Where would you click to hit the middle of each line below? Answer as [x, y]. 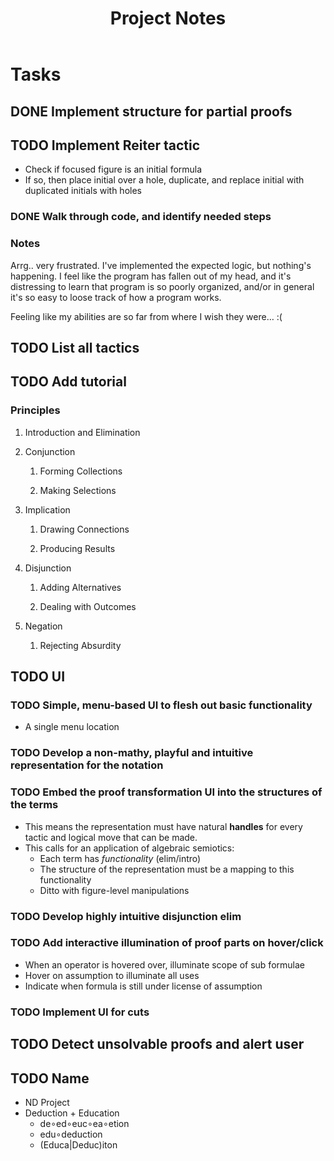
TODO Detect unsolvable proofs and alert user [157, 1044]
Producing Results [77, 548]
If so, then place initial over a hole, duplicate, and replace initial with [164, 180]
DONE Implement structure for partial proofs [151, 111]
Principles [35, 410]
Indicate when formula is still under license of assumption [143, 986]
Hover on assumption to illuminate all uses [112, 975]
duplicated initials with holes [83, 191]
